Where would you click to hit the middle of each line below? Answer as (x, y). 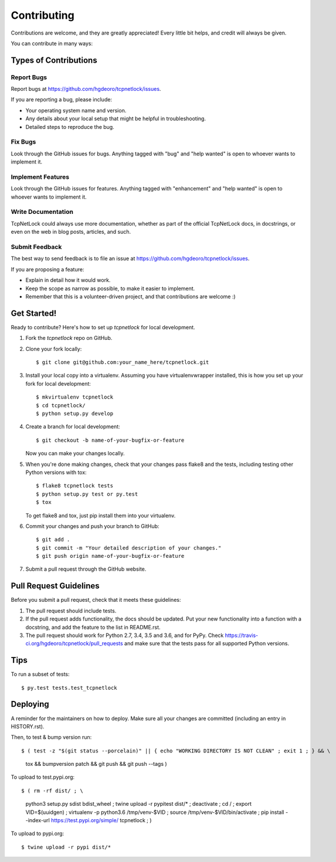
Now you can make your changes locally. (75, 454)
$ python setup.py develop (75, 413)
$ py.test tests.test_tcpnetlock (69, 688)
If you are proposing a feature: (47, 269)
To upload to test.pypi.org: (43, 777)
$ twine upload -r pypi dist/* (66, 847)
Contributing (43, 15)
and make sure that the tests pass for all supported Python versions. (207, 643)
